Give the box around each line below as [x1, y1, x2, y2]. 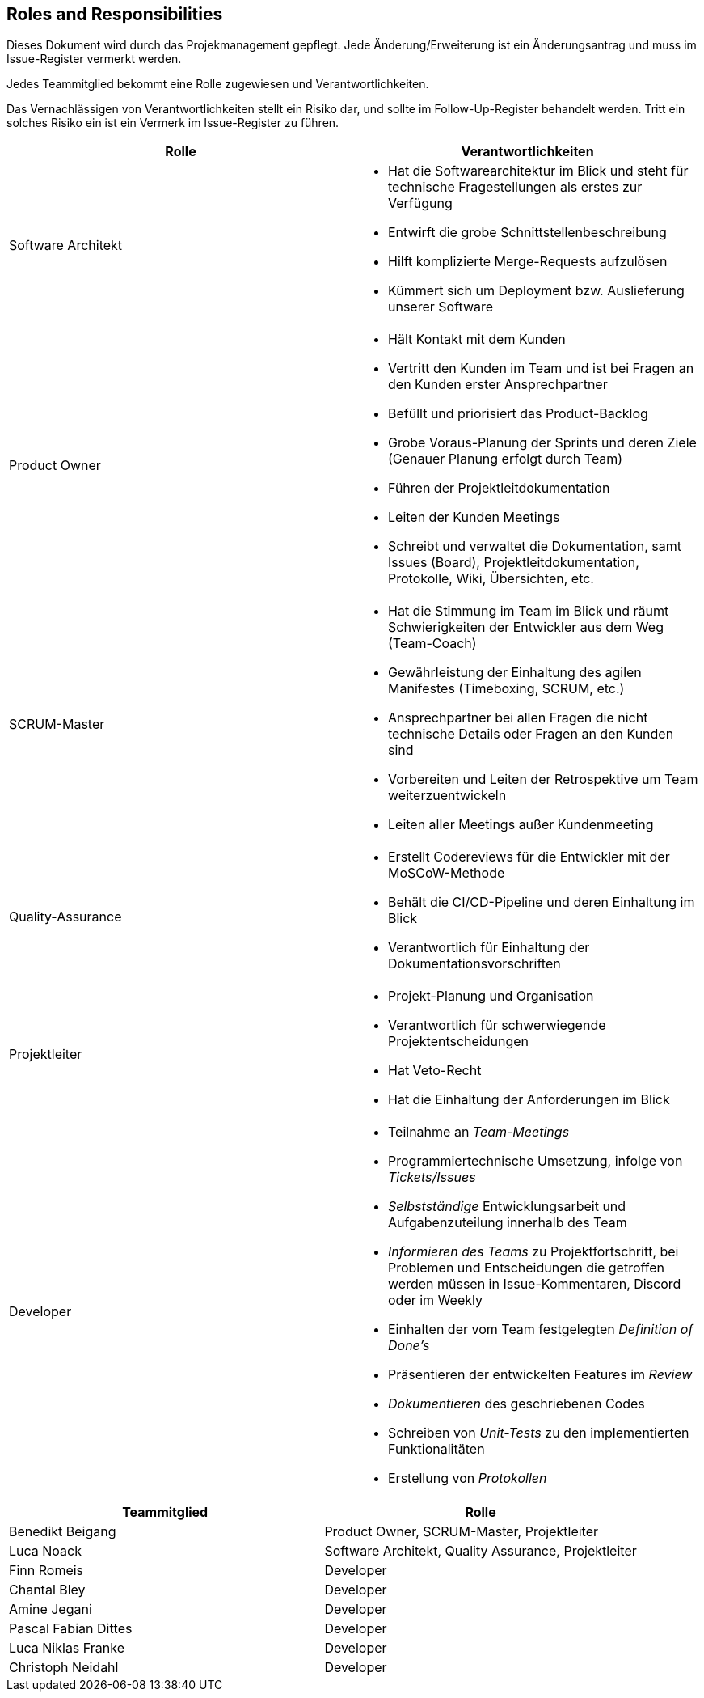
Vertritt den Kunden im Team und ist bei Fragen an [388, 360, 694, 377]
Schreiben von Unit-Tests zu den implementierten [388, 1425, 689, 1442]
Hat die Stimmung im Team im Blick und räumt [388, 603, 669, 620]
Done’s [388, 1337, 430, 1354]
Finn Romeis [9, 1562, 84, 1579]
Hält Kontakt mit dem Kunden [388, 331, 566, 348]
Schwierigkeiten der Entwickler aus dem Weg [388, 619, 664, 636]
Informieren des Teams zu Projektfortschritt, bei [388, 1243, 679, 1260]
